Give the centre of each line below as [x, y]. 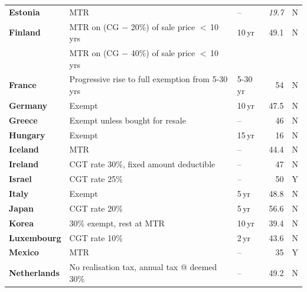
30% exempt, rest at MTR [117, 223]
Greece [23, 120]
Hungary [27, 134]
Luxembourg [35, 237]
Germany [28, 105]
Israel [20, 179]
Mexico [24, 252]
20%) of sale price [163, 26]
